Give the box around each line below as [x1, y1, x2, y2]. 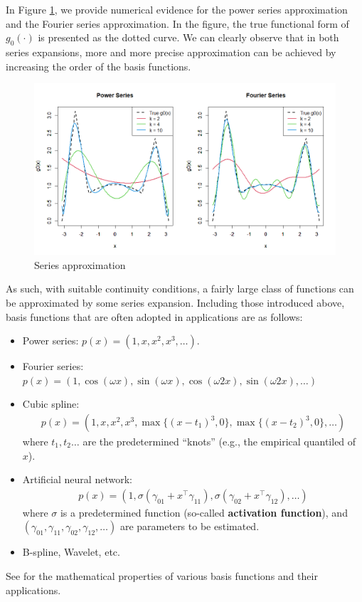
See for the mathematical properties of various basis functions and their [6, 569, 318, 583]
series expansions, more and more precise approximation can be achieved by [6, 44, 336, 59]
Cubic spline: [22, 396, 80, 411]
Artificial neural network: [22, 472, 132, 487]
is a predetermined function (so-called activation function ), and [60, 505, 348, 519]
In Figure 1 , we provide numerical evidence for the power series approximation [6, 2, 348, 16]
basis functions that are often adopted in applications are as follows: [6, 309, 303, 324]
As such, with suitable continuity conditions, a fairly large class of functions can [6, 281, 354, 296]
